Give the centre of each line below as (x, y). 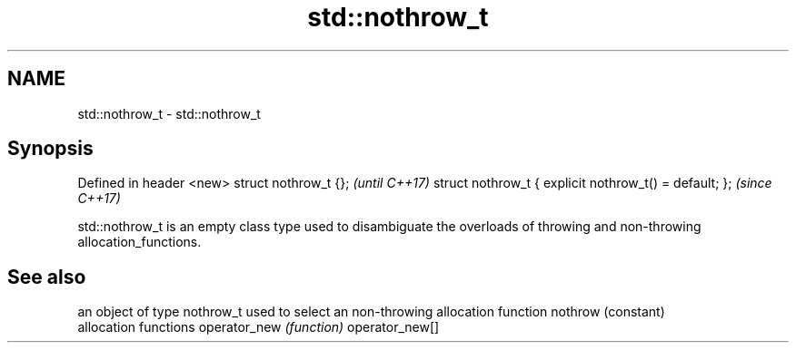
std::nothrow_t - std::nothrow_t (169, 113)
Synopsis (50, 149)
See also (47, 277)
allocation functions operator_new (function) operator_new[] (259, 327)
